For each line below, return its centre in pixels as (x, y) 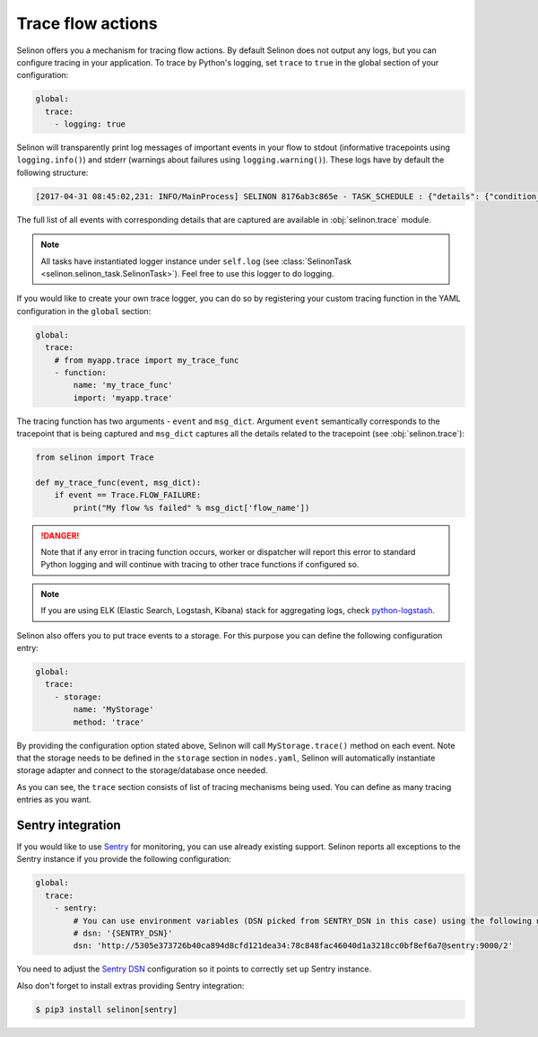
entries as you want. (54, 800)
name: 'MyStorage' (113, 710)
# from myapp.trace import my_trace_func (147, 360)
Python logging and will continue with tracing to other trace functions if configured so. (200, 565)
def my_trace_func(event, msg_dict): (118, 482)
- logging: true (90, 124)
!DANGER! (60, 535)
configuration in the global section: (84, 311)
